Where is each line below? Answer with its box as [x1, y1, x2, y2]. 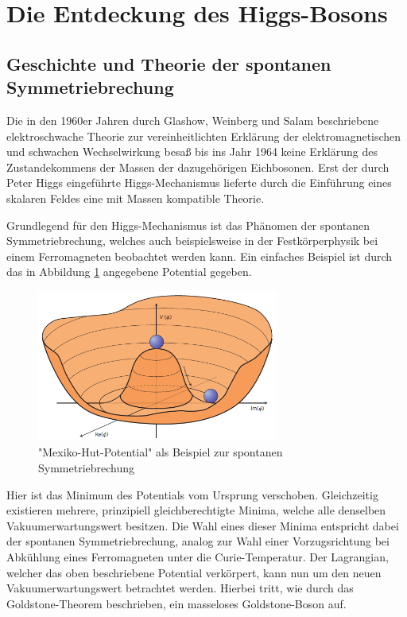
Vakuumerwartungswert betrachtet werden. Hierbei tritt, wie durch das [6, 580, 354, 596]
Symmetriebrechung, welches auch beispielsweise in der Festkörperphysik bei [6, 232, 378, 249]
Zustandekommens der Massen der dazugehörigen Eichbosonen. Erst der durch [6, 158, 390, 175]
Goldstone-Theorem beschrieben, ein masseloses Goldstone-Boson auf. [6, 595, 347, 611]
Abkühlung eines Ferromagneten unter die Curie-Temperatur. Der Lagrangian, [6, 549, 389, 565]
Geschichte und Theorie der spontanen [6, 51, 331, 76]
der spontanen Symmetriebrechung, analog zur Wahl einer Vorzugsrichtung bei [6, 533, 390, 549]
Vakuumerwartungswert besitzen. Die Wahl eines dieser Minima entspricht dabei [6, 517, 399, 534]
